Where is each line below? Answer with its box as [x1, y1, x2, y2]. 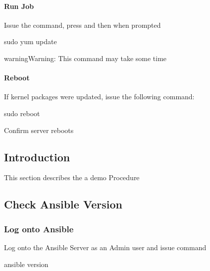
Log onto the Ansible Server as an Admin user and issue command [4, 242, 207, 252]
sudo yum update [4, 36, 57, 47]
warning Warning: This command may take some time [4, 53, 167, 63]
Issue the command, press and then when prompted [4, 19, 161, 30]
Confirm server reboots [4, 125, 74, 135]
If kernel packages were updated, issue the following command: [4, 91, 195, 102]
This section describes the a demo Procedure [4, 172, 140, 183]
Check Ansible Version [4, 197, 122, 212]
